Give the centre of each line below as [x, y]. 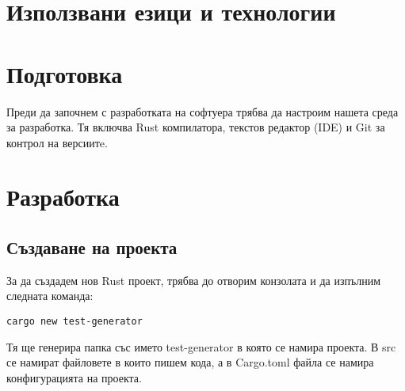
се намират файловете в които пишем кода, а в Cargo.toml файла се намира [190, 362]
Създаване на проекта [92, 247]
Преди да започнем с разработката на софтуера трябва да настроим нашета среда [202, 111]
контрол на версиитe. [57, 142]
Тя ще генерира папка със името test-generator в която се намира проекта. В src [201, 346]
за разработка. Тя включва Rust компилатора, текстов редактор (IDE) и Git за [196, 127]
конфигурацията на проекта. [74, 377]
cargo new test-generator [75, 322]
